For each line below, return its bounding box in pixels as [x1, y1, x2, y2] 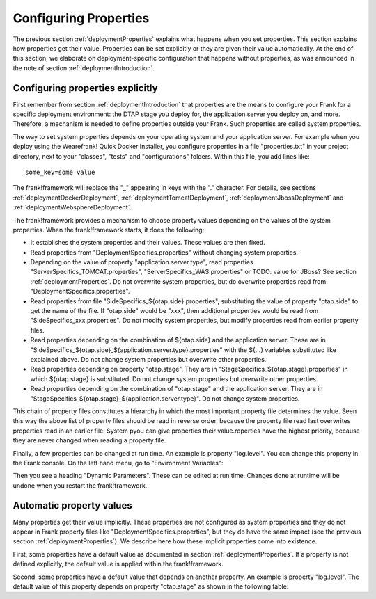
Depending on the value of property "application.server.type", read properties [30, 258, 253, 266]
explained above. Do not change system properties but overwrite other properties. [30, 356, 267, 363]
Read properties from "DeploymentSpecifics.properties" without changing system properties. [30, 248, 299, 257]
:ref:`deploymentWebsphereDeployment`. [13, 203, 132, 211]
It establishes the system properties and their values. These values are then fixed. [30, 239, 265, 247]
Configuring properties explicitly [13, 82, 158, 94]
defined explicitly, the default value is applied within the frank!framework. [13, 560, 224, 568]
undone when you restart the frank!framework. [13, 481, 148, 490]
